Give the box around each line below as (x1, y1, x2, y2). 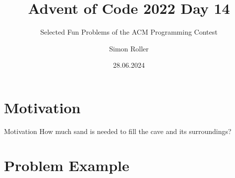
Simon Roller (109, 43, 149, 53)
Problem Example (4, 155, 129, 175)
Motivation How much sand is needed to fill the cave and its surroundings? (4, 126, 232, 136)
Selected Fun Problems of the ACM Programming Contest (40, 27, 218, 37)
